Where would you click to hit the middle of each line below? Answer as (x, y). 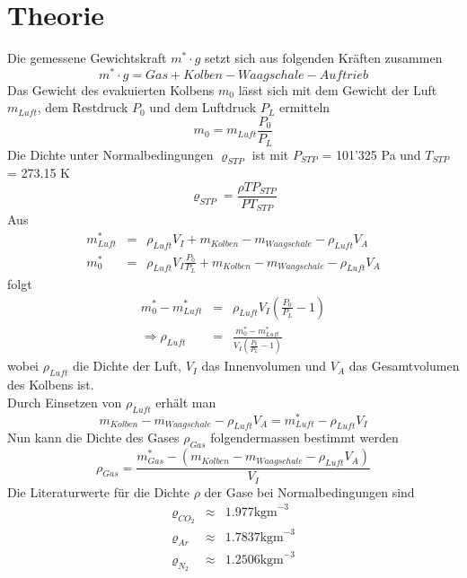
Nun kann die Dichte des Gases (93, 438)
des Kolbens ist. (51, 385)
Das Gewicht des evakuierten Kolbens (111, 89)
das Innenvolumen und (264, 366)
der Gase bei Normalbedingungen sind (309, 491)
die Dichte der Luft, (127, 366)
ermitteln (305, 107)
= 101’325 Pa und (371, 154)
